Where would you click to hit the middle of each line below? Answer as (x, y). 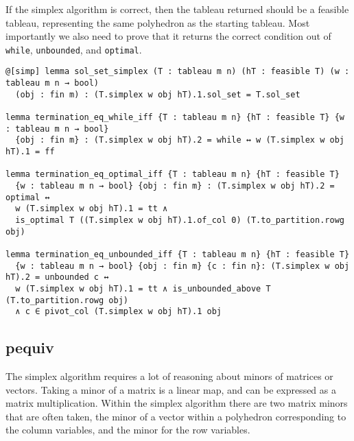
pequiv (30, 347)
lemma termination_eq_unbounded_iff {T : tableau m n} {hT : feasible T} (178, 254)
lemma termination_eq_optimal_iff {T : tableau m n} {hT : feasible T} (173, 175)
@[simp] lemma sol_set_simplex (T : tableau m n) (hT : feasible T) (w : (178, 72)
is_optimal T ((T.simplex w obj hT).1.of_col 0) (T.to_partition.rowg (180, 220)
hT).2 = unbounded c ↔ (57, 277)
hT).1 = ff (30, 152)
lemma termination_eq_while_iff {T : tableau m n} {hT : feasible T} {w (175, 118)
